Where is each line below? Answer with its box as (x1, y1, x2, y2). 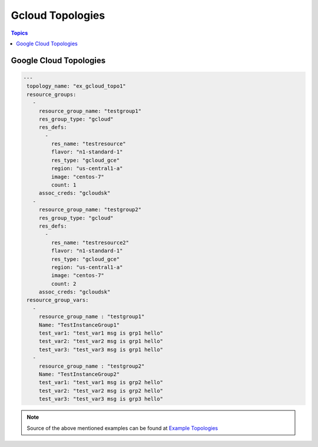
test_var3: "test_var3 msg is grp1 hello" (38, 346, 163, 353)
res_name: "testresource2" (51, 239, 130, 246)
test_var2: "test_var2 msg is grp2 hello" (38, 387, 163, 394)
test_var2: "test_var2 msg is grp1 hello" (38, 338, 163, 345)
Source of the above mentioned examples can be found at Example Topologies (26, 424, 218, 432)
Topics (11, 29, 28, 36)
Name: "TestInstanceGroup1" (38, 321, 120, 328)
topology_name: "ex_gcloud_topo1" (26, 83, 126, 89)
